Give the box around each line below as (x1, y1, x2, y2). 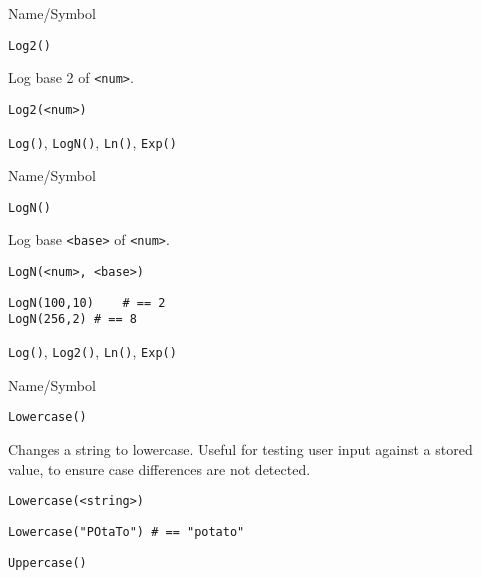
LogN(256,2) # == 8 (8, 312, 137, 327)
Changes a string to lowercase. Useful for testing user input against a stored (8, 439, 473, 459)
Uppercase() (8, 555, 87, 570)
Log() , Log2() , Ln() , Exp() (8, 341, 177, 362)
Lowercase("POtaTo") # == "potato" (8, 524, 245, 539)
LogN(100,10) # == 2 (8, 295, 166, 310)
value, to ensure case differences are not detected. (8, 458, 311, 479)
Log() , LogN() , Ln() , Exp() (8, 131, 177, 152)
